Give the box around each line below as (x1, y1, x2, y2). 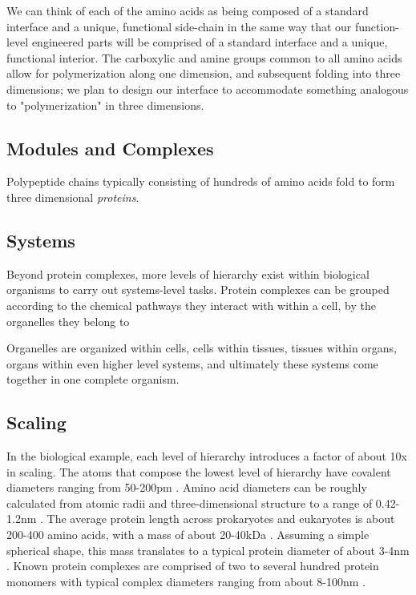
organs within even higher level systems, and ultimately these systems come (6, 355, 378, 372)
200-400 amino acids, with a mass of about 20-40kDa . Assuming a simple (6, 526, 370, 543)
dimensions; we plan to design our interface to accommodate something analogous (6, 80, 409, 97)
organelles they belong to (6, 312, 130, 329)
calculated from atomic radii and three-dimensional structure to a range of (6, 494, 373, 511)
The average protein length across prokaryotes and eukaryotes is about (46, 510, 395, 527)
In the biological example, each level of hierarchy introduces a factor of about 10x (6, 448, 407, 464)
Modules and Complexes (6, 135, 214, 160)
